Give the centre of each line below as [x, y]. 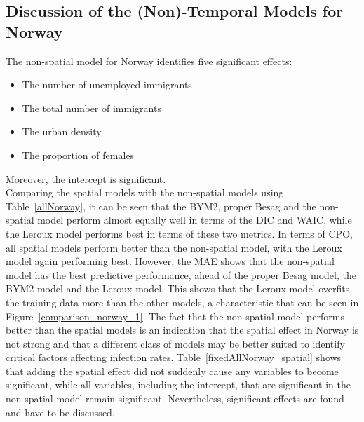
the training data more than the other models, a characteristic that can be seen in [182, 302]
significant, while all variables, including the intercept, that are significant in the [178, 384]
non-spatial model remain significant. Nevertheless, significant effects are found [175, 399]
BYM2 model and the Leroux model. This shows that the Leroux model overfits [178, 288]
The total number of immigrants [92, 108]
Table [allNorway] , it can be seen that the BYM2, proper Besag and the [161, 206]
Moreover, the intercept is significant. [86, 178]
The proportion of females [78, 155]
